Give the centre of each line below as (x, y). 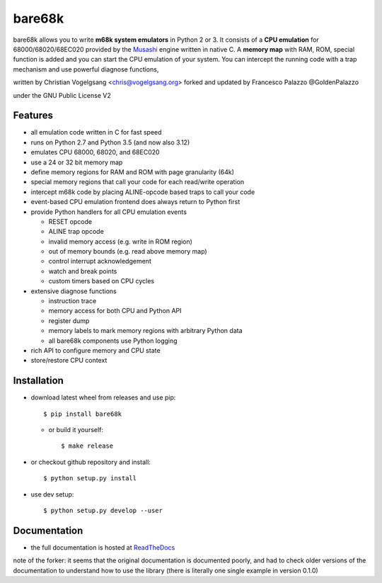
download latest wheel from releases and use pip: (103, 397)
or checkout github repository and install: (91, 462)
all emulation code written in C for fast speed (96, 132)
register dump (69, 321)
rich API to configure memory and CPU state (95, 350)
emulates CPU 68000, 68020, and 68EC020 (95, 152)
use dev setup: (52, 494)
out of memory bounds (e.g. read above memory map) (128, 251)
